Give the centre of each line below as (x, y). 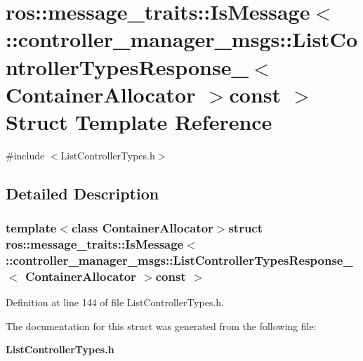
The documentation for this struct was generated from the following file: (161, 326)
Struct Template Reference (139, 121)
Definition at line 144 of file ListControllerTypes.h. (115, 302)
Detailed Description (82, 193)
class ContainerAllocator (142, 228)
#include (25, 155)
